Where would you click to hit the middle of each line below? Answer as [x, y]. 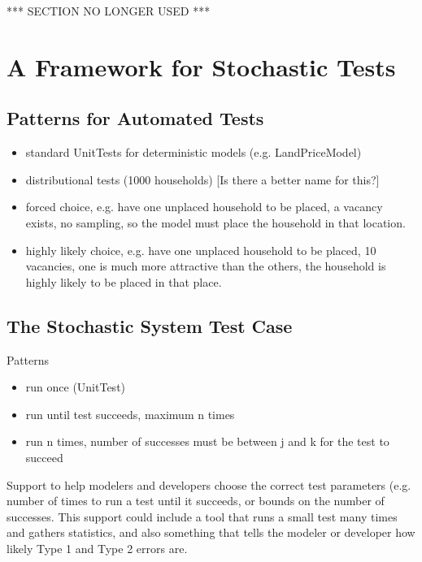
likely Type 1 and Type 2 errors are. [97, 548]
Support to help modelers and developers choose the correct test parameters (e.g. [209, 484]
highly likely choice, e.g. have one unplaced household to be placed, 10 [201, 250]
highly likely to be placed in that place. [124, 281]
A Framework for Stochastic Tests [201, 66]
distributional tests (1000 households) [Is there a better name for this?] [202, 179]
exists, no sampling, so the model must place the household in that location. [215, 222]
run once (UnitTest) [76, 387]
